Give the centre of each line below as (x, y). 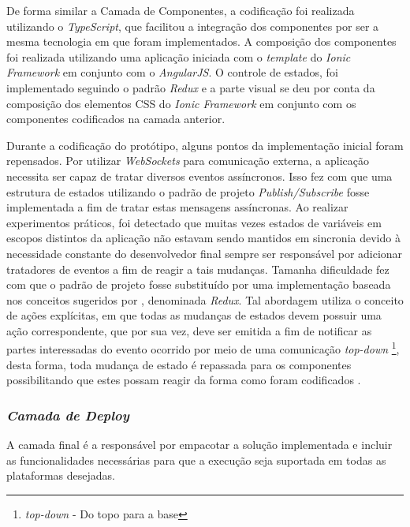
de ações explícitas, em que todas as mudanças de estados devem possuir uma (194, 315)
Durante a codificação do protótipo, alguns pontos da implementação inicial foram (205, 145)
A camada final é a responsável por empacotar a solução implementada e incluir (199, 445)
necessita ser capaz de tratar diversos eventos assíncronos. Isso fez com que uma (199, 176)
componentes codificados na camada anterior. (116, 119)
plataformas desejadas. (61, 475)
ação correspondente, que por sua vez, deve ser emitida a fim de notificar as (189, 330)
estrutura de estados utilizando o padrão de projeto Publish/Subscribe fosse (188, 191)
